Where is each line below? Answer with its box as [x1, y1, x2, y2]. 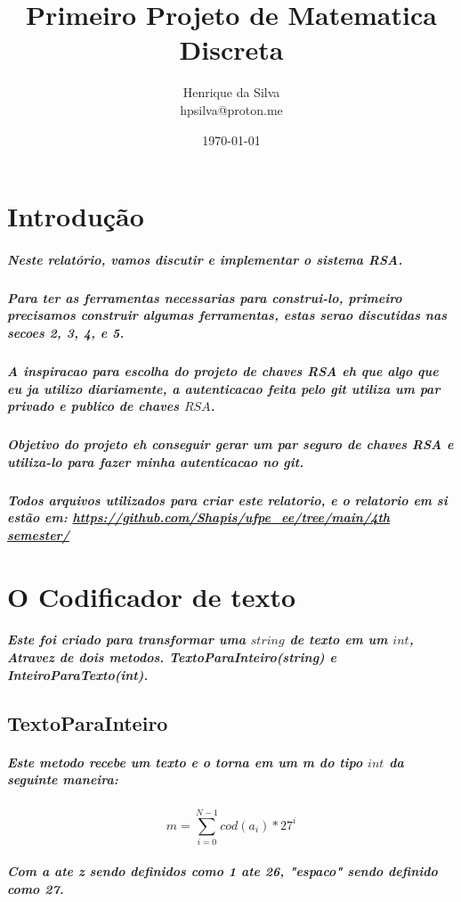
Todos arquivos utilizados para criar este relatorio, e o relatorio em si [7, 490, 448, 509]
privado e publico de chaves [7, 397, 180, 415]
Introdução [7, 198, 144, 234]
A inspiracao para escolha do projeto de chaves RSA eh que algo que [7, 362, 439, 380]
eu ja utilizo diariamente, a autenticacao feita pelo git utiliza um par [7, 379, 441, 398]
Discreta [179, 31, 284, 68]
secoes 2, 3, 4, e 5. [7, 324, 125, 342]
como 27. [7, 879, 64, 898]
